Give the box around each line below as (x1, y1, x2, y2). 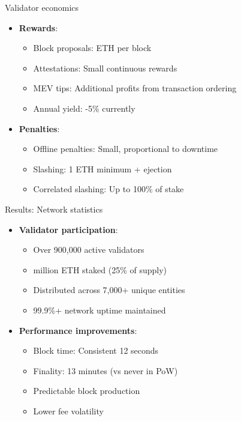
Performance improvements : (19, 324, 137, 336)
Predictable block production (33, 384, 140, 397)
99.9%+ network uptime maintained (33, 303, 166, 316)
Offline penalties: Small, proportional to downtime (33, 142, 218, 155)
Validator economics (5, 1, 79, 13)
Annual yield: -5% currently (33, 101, 135, 114)
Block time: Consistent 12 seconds (33, 344, 159, 357)
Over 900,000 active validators (33, 243, 144, 256)
